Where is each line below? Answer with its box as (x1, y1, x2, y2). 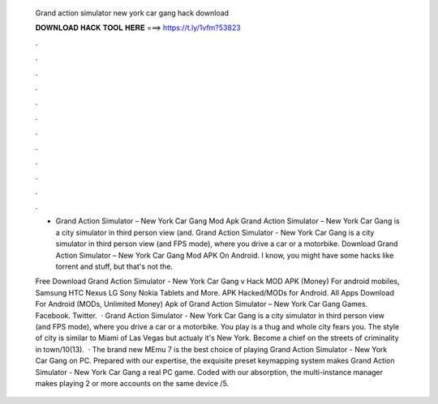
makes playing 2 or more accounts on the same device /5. (35, 378, 230, 388)
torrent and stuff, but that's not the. (55, 262, 174, 271)
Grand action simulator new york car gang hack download (35, 8, 230, 18)
